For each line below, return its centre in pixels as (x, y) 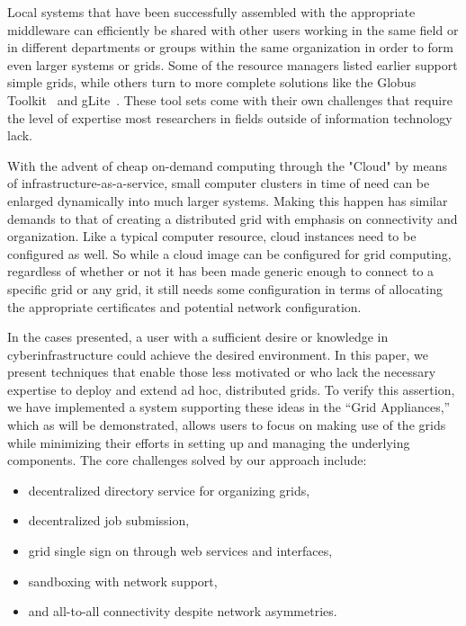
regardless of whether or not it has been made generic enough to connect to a (221, 271)
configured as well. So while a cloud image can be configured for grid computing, (229, 253)
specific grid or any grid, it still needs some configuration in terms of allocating (225, 288)
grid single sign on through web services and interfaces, (180, 551)
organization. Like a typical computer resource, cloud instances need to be (212, 236)
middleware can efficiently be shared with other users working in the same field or (233, 29)
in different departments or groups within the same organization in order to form (231, 47)
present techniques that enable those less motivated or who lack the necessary (222, 372)
